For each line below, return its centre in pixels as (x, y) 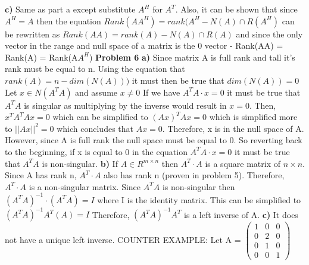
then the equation (69, 20)
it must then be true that (178, 80)
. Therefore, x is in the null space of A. (233, 128)
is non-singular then (199, 186)
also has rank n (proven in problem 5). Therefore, (194, 175)
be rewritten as (32, 34)
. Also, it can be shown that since (236, 9)
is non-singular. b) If (80, 163)
